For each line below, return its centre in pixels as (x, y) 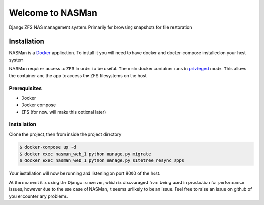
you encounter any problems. (39, 196)
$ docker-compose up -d (48, 147)
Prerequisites (25, 88)
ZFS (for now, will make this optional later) (64, 112)
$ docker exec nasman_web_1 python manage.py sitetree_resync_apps (102, 161)
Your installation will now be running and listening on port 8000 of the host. (85, 173)
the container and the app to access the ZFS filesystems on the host (78, 75)
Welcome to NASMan (53, 13)
